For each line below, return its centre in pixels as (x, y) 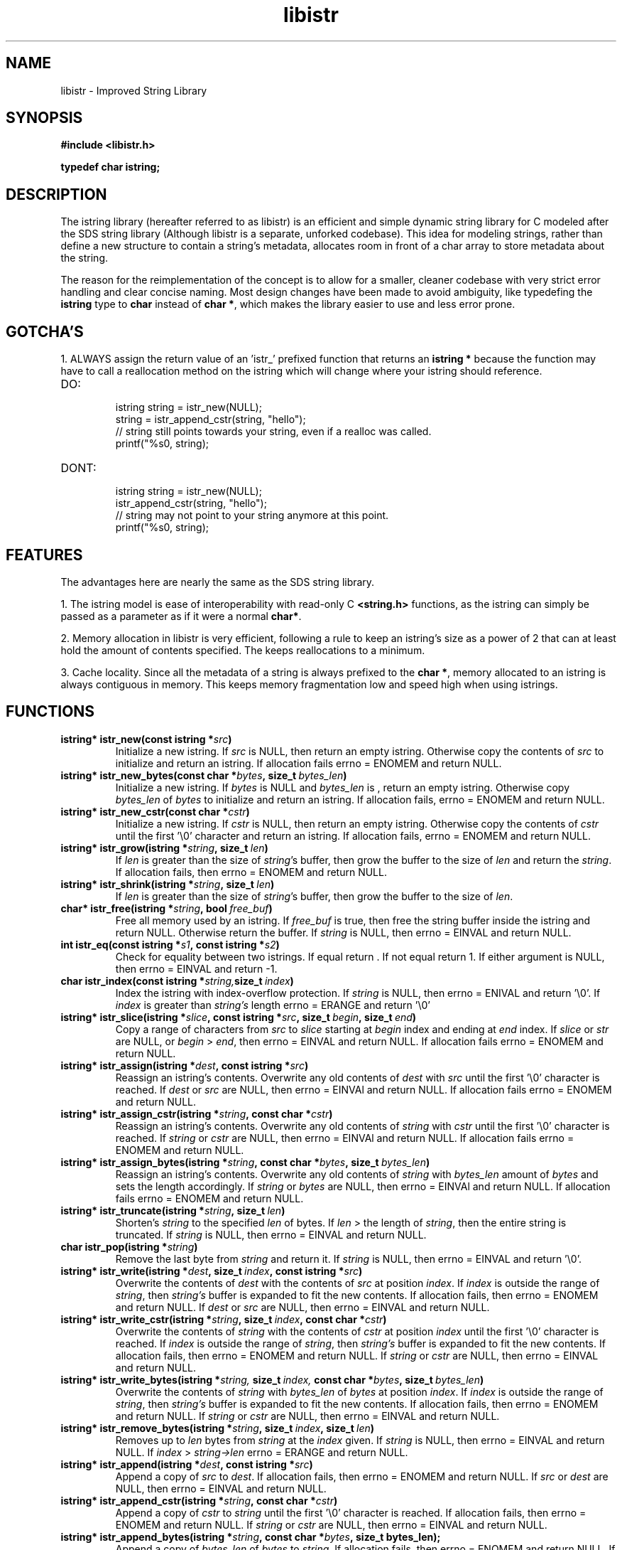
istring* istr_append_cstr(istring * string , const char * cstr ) (199, 1500)
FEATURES (44, 555)
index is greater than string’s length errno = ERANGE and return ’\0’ (273, 1005)
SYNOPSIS (44, 118)
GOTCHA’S (45, 331)
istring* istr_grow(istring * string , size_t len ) (164, 848)
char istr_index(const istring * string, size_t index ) (177, 980)
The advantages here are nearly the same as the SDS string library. (218, 582)
